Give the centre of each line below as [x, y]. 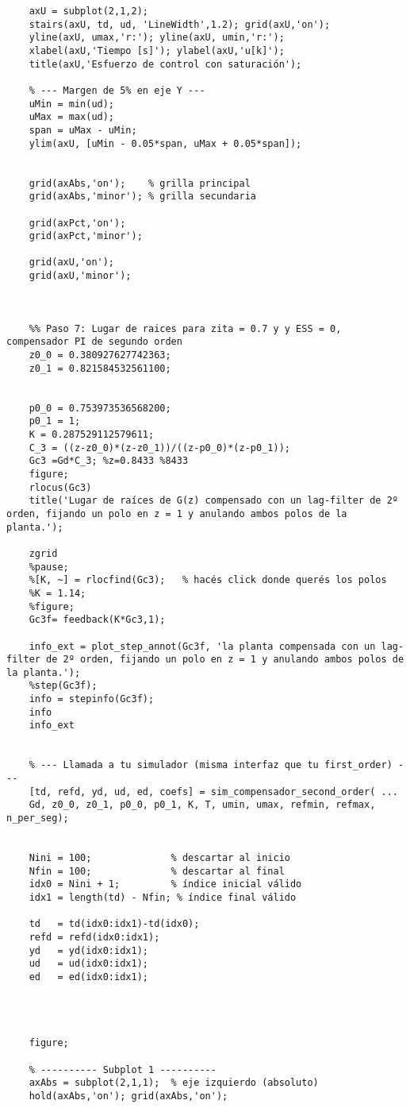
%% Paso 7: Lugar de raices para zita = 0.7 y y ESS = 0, [185, 328]
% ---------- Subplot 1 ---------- [123, 1069]
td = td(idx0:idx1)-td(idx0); [114, 924]
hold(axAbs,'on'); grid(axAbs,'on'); [128, 1096]
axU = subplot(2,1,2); [88, 11]
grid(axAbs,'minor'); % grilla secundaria [142, 197]
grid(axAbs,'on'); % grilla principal [140, 183]
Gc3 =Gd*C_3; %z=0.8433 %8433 [109, 461]
